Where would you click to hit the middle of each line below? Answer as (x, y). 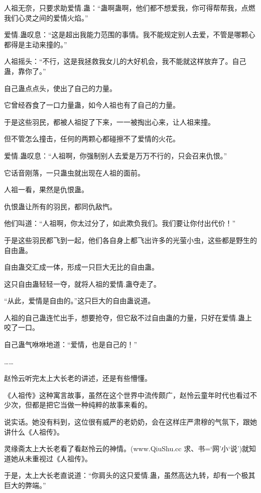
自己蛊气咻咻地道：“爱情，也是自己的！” (71, 344)
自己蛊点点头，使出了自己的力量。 (60, 88)
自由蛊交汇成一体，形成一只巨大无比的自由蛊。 (81, 267)
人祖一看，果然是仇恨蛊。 (46, 189)
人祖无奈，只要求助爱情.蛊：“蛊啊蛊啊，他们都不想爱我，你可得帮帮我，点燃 (130, 8)
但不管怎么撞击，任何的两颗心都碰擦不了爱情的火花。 (92, 139)
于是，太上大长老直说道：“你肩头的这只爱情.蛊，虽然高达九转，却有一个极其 (130, 475)
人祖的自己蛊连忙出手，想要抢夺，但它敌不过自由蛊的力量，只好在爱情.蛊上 (128, 317)
